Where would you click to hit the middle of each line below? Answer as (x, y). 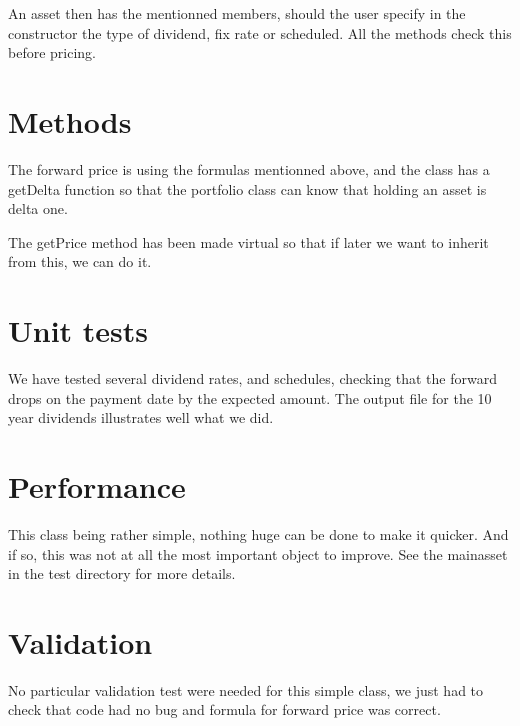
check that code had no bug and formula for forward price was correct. (224, 709)
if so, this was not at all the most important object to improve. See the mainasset (258, 553)
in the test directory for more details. (122, 573)
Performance (97, 485)
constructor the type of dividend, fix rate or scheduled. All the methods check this (260, 32)
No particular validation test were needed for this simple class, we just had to (246, 689)
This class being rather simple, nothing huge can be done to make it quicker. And (258, 533)
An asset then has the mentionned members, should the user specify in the (237, 13)
